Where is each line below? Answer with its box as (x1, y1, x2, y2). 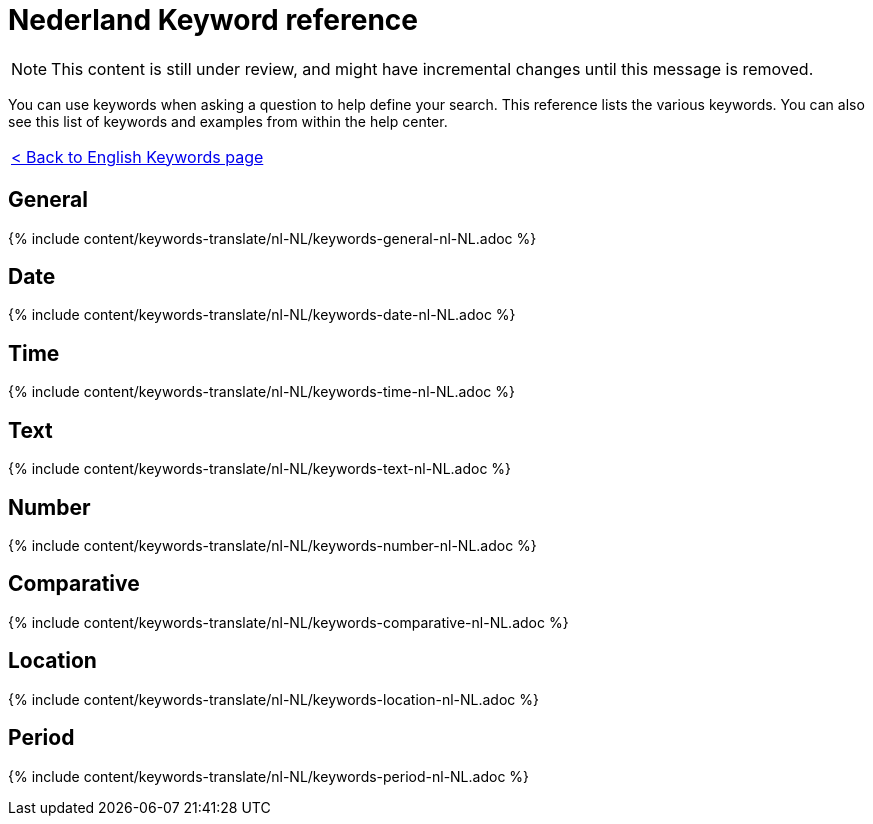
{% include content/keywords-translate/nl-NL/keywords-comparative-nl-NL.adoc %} (8, 613, 569, 631)
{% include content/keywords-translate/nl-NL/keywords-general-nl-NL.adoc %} (8, 229, 537, 247)
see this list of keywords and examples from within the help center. (8, 112, 448, 130)
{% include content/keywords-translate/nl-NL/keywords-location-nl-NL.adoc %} (8, 690, 539, 708)
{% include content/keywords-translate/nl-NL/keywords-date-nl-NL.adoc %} (8, 306, 516, 324)
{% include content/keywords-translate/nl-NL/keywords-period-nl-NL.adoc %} (8, 767, 530, 785)
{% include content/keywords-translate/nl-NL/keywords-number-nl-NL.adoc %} (8, 536, 537, 554)
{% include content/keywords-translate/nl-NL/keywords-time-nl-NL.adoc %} (8, 383, 515, 401)
